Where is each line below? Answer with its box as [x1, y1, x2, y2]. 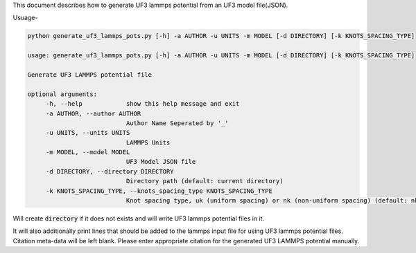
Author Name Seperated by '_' [125, 119, 229, 127]
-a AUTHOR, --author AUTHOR [45, 109, 141, 118]
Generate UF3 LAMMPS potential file [27, 71, 153, 79]
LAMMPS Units [125, 138, 171, 147]
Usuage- [12, 14, 38, 22]
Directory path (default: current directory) [125, 177, 284, 185]
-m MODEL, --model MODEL [45, 149, 130, 156]
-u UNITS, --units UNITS [45, 129, 130, 137]
